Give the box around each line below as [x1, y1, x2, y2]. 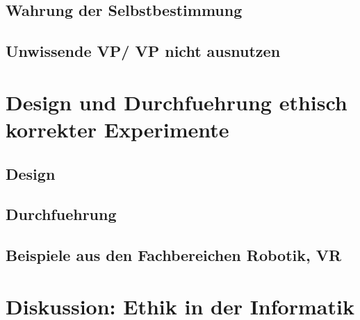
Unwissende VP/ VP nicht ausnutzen [6, 40, 281, 62]
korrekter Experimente [6, 115, 229, 143]
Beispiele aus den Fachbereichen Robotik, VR [6, 244, 342, 266]
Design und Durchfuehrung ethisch [6, 87, 347, 116]
